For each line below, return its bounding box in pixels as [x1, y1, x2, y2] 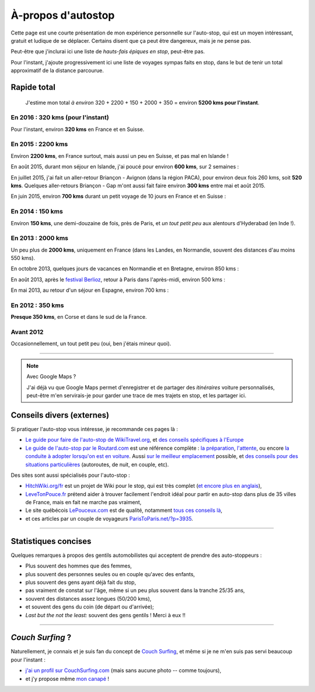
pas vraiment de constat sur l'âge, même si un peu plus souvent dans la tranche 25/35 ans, [25, 587, 245, 594]
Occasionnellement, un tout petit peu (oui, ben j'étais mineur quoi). [10, 340, 171, 347]
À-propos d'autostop [10, 9, 115, 22]
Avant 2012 [10, 328, 44, 336]
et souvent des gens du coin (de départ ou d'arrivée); [25, 603, 155, 611]
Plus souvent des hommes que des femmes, [25, 562, 132, 570]
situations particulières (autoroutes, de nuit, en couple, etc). [25, 461, 169, 468]
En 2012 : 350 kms [10, 301, 64, 309]
